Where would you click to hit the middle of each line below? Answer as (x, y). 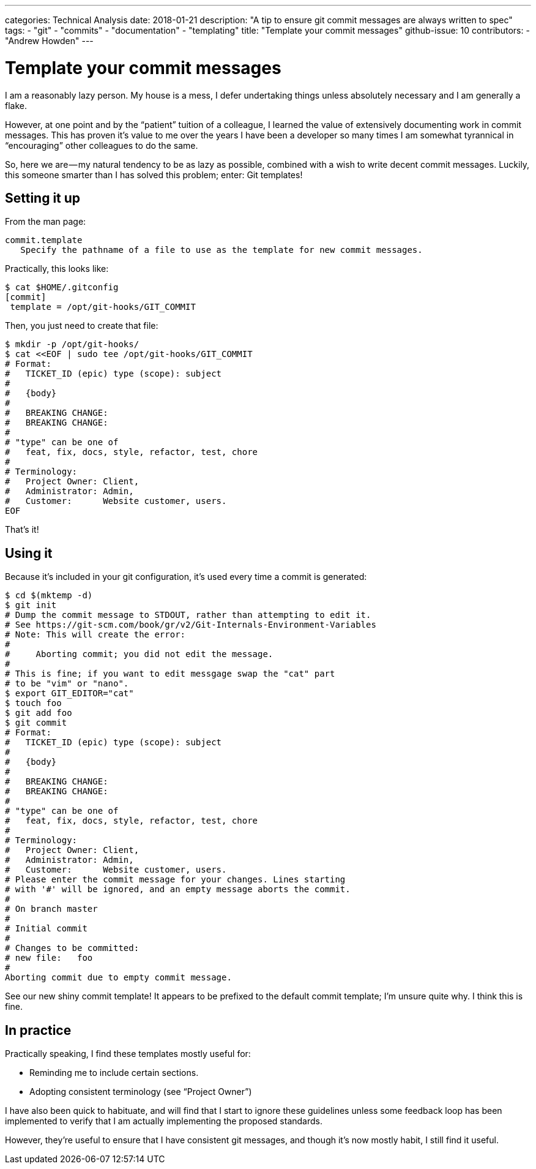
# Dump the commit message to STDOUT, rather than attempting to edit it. (188, 615)
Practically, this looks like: (57, 269)
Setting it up (43, 198)
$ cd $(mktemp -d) (49, 596)
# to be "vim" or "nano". (67, 684)
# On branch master (51, 909)
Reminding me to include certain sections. (114, 1073)
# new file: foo (49, 958)
